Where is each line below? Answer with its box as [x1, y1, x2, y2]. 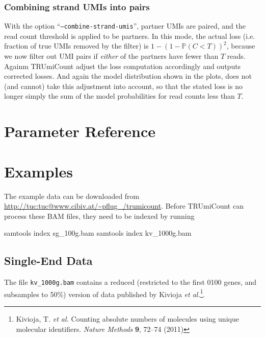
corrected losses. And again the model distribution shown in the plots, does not [4, 71, 252, 81]
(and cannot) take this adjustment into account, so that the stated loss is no [4, 80, 243, 91]
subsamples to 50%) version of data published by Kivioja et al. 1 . [4, 287, 205, 299]
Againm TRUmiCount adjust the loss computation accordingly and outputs [4, 60, 241, 71]
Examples [4, 161, 73, 182]
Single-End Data [4, 253, 93, 268]
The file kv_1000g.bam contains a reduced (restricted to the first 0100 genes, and [4, 277, 257, 287]
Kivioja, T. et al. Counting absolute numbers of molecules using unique [16, 313, 239, 324]
